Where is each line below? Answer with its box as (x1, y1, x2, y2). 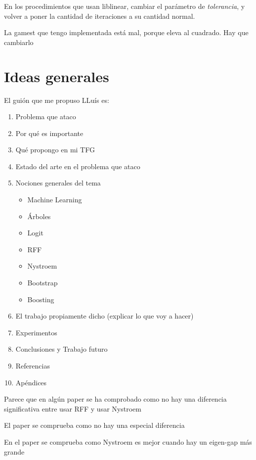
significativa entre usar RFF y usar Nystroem (4, 403, 141, 414)
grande (4, 446, 25, 457)
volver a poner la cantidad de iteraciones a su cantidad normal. (4, 10, 195, 21)
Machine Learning (27, 194, 82, 205)
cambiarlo (4, 37, 34, 47)
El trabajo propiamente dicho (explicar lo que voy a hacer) (15, 311, 194, 321)
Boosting (27, 294, 54, 304)
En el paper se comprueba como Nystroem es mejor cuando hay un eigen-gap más (4, 436, 252, 447)
